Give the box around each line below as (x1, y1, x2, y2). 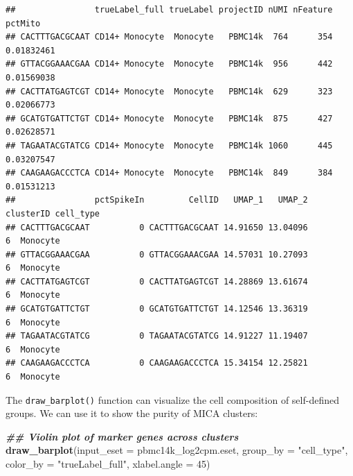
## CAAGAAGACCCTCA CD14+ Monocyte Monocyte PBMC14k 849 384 (6, 168, 333, 178)
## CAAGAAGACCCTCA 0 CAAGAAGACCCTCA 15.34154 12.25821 (6, 358, 308, 368)
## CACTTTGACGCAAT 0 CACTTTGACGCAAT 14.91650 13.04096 (6, 222, 308, 232)
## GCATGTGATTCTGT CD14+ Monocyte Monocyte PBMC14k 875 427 (6, 113, 333, 124)
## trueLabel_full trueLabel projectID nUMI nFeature (6, 5, 333, 15)
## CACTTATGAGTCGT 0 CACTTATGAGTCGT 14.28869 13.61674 (6, 276, 308, 287)
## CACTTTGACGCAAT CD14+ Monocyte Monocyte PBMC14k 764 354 (6, 32, 333, 42)
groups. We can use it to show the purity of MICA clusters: (6, 406, 258, 420)
